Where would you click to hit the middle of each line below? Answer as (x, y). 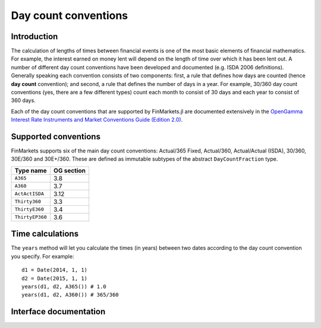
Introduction (34, 36)
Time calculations (45, 234)
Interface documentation (58, 312)
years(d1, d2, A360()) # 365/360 (70, 295)
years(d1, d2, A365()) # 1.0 (64, 286)
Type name (31, 170)
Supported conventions (56, 137)
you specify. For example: (43, 256)
